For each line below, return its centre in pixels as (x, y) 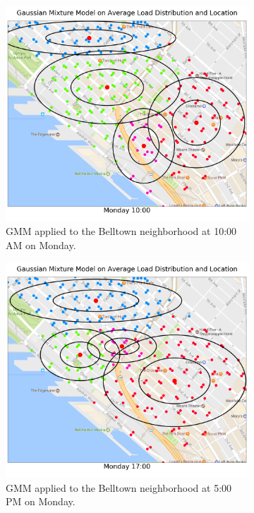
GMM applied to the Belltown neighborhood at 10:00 (121, 231)
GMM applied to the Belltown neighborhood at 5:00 (119, 487)
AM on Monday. (41, 245)
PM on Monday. (41, 501)
